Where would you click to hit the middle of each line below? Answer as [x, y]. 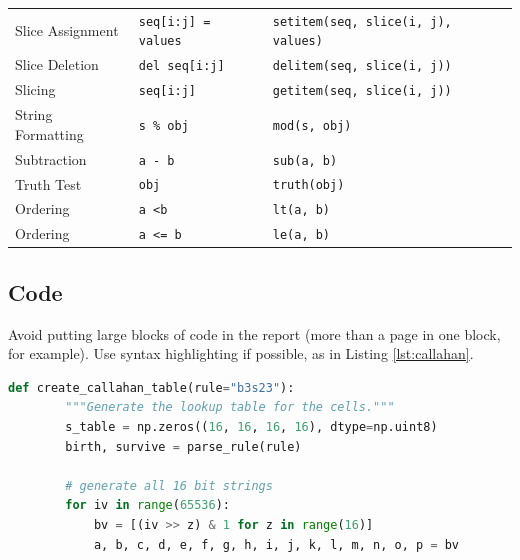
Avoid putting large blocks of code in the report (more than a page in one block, [254, 333]
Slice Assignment [67, 29]
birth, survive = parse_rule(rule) [183, 446]
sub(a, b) [305, 160]
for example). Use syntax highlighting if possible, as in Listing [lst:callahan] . [241, 353]
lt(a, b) [301, 210]
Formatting [49, 133]
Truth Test [48, 183]
